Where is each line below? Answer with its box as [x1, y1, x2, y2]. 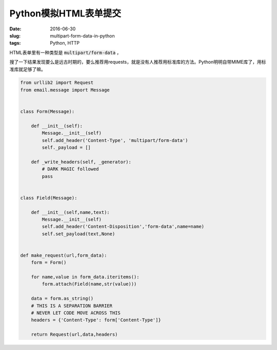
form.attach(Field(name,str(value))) [42, 281, 137, 287]
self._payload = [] [42, 144, 91, 150]
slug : [9, 32, 21, 39]
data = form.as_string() [31, 296, 94, 302]
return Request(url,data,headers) [31, 331, 118, 338]
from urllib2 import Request [20, 80, 94, 86]
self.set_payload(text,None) [42, 231, 115, 236]
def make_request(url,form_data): [20, 252, 107, 258]
